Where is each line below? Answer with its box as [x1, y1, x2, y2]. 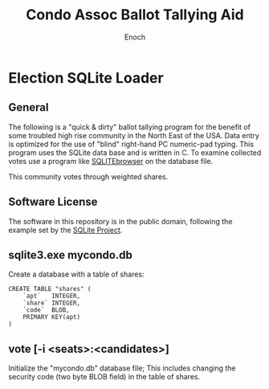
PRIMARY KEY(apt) [22, 313, 81, 321]
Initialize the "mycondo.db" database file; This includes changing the [8, 363, 236, 373]
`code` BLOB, [22, 306, 70, 314]
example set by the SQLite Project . [8, 225, 123, 235]
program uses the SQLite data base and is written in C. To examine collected [8, 147, 262, 158]
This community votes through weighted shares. [8, 171, 169, 182]
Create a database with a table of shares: [8, 269, 145, 279]
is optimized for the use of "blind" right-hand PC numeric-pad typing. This [8, 139, 255, 149]
